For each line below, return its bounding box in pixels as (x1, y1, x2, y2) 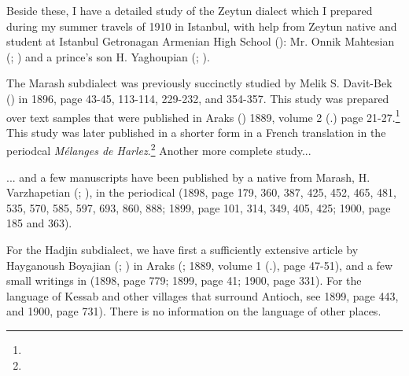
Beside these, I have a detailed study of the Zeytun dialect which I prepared (6, 2, 373, 18)
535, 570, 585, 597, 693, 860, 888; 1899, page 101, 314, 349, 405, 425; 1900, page (6, 199, 391, 216)
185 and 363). (6, 215, 72, 231)
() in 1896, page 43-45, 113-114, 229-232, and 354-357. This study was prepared (6, 90, 389, 106)
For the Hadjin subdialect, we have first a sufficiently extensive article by (6, 241, 359, 258)
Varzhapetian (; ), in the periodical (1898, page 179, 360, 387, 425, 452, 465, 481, (6, 184, 396, 201)
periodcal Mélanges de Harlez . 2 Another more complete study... (6, 140, 311, 159)
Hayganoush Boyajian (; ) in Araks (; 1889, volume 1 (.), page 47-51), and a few (6, 256, 393, 273)
